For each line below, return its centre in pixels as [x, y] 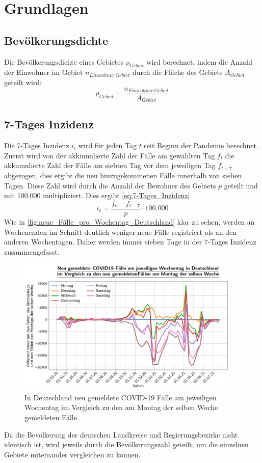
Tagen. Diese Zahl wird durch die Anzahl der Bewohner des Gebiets [110, 185]
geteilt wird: [23, 82]
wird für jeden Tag [107, 145]
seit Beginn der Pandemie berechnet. [201, 145]
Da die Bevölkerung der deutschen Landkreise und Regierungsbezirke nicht [121, 434]
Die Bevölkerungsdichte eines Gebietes [64, 61]
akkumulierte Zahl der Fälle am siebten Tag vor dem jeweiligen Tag [110, 165]
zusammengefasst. [32, 251]
